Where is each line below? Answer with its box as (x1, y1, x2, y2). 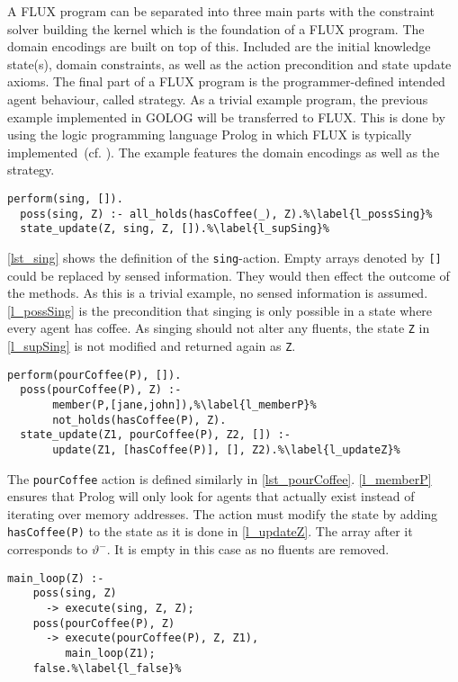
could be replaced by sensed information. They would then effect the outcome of (7, 265, 450, 284)
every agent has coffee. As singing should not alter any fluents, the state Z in (7, 319, 430, 337)
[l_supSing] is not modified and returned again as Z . (7, 337, 296, 354)
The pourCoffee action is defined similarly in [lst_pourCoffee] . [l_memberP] (7, 469, 432, 488)
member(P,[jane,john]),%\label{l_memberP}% (52, 398, 317, 411)
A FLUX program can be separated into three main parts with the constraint (7, 2, 435, 20)
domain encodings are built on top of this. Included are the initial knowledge (7, 37, 431, 56)
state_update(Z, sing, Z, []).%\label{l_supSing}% (20, 222, 329, 236)
